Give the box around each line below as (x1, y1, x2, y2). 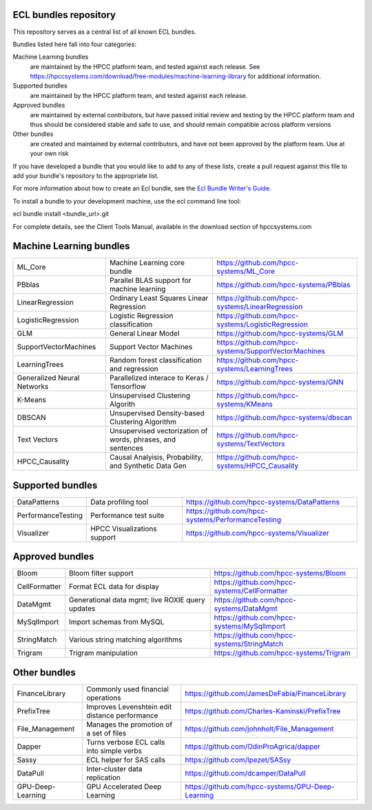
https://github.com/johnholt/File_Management (185, 724, 334, 733)
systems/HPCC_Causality (216, 461, 299, 471)
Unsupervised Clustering (109, 391, 191, 400)
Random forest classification (109, 355, 203, 365)
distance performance (86, 711, 158, 720)
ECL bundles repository (12, 9, 116, 21)
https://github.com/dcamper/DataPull (185, 769, 306, 778)
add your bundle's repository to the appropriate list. (12, 171, 159, 179)
